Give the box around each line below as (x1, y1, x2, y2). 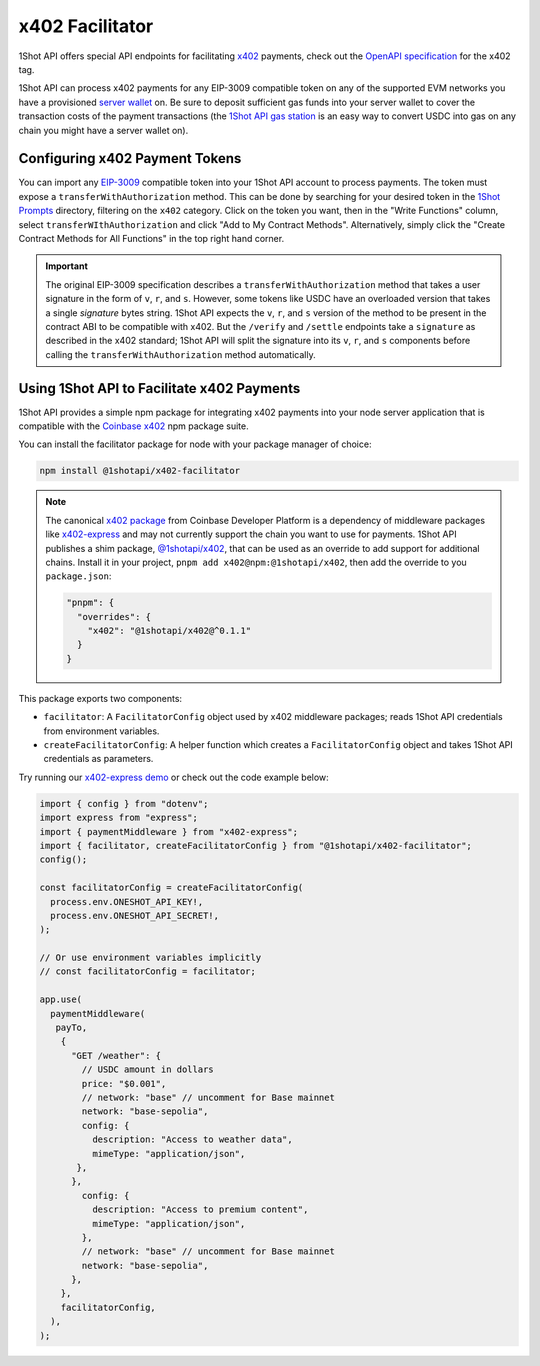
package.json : (45, 570, 112, 582)
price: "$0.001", (81, 1078, 167, 1089)
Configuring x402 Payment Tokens (18, 150, 242, 167)
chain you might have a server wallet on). (18, 124, 189, 136)
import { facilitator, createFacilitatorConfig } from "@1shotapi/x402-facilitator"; (39, 840, 472, 851)
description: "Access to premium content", (91, 1204, 309, 1215)
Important (45, 260, 89, 272)
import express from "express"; (39, 812, 199, 824)
